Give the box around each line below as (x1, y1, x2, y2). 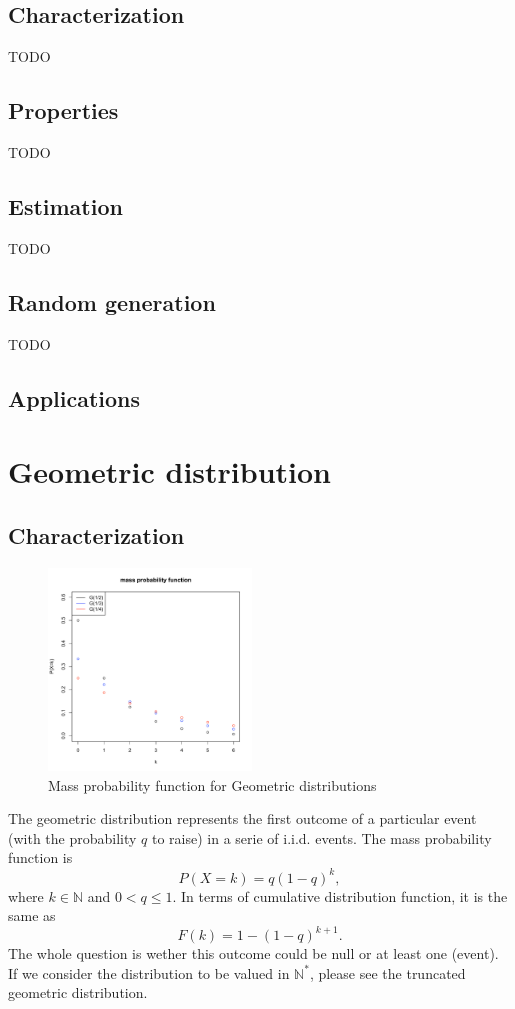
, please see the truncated (309, 962, 466, 983)
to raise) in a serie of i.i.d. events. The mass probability (151, 827, 492, 848)
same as (8, 905, 56, 926)
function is (8, 847, 73, 868)
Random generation (8, 286, 216, 317)
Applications (8, 382, 141, 413)
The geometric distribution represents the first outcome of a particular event (8, 808, 477, 829)
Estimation (8, 190, 123, 221)
